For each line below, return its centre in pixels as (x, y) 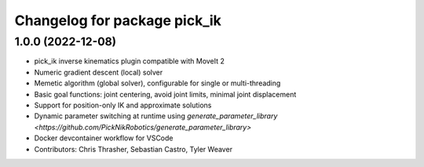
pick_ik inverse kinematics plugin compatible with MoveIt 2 (130, 61)
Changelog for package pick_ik (118, 20)
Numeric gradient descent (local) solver (99, 72)
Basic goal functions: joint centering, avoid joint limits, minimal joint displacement (165, 94)
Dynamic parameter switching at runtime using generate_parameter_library (156, 116)
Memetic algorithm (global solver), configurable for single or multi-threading (157, 83)
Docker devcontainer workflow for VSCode (104, 138)
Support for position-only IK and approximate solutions (123, 105)
